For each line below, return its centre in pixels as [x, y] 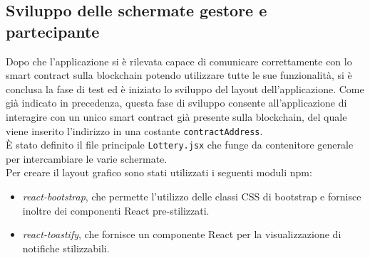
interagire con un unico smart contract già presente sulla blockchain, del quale [176, 116]
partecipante [53, 31]
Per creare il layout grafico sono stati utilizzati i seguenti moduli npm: [159, 172]
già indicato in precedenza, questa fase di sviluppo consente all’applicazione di [176, 103]
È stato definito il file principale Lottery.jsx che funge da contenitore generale [180, 145]
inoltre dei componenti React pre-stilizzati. [116, 210]
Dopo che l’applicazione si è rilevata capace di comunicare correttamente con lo [179, 61]
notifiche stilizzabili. [66, 248]
